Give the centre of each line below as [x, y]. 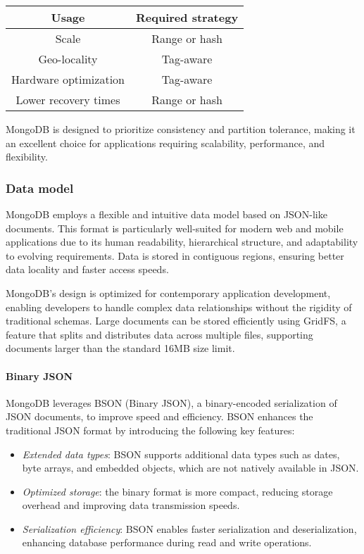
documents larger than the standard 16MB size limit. [120, 348]
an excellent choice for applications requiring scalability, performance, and [165, 143]
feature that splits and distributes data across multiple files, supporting [159, 334]
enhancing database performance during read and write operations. [167, 542]
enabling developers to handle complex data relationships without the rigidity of [179, 307]
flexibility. [27, 157]
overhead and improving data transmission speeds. [131, 505]
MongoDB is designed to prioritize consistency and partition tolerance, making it [181, 129]
